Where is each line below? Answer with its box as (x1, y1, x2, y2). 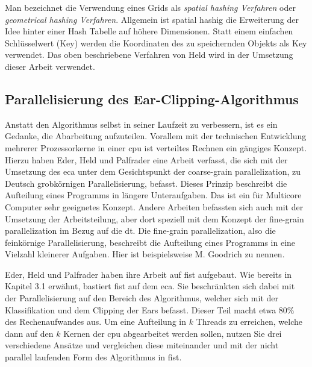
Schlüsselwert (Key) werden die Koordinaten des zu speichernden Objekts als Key (5, 36, 307, 49)
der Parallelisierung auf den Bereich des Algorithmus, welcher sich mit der (5, 292, 279, 304)
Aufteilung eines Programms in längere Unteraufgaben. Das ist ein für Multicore (5, 189, 302, 201)
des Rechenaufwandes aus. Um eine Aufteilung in (5, 315, 187, 328)
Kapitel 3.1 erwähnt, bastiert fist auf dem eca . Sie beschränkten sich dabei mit (5, 280, 295, 292)
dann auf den (5, 327, 54, 339)
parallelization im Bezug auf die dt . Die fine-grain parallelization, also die (5, 224, 276, 237)
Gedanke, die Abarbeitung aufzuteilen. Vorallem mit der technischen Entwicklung (5, 130, 307, 142)
